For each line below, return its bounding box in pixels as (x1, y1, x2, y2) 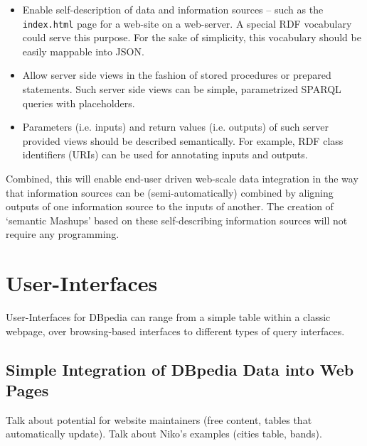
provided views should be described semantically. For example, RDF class (22, 133, 344, 148)
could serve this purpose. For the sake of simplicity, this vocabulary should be (22, 30, 361, 45)
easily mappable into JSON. (22, 43, 144, 58)
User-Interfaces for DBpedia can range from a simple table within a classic (6, 310, 331, 325)
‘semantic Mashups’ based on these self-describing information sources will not (6, 212, 348, 227)
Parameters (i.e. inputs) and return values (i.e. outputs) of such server (22, 119, 329, 134)
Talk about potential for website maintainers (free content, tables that (6, 412, 312, 427)
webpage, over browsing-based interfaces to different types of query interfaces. (6, 323, 345, 338)
